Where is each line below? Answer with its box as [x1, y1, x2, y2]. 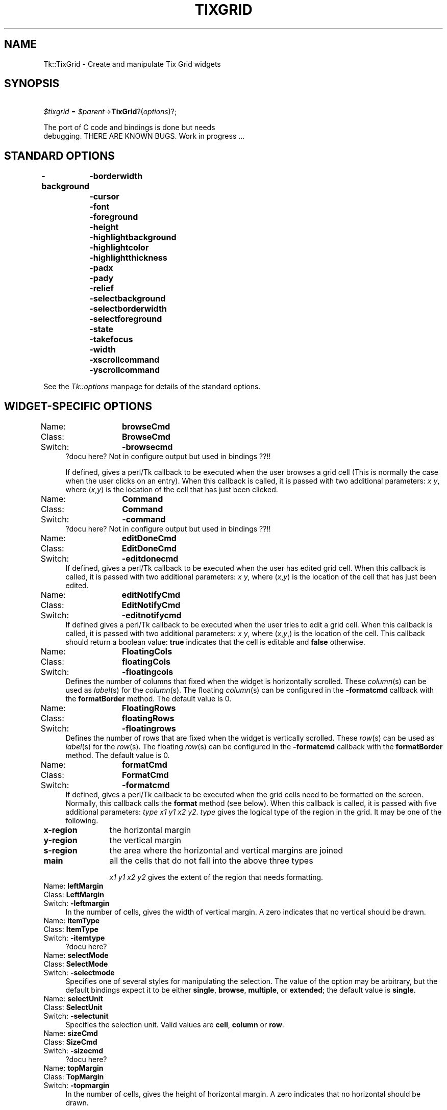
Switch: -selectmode [43, 968, 115, 977]
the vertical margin [109, 835, 181, 846]
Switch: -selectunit [43, 1012, 109, 1021]
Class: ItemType [43, 925, 98, 934]
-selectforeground [89, 314, 162, 324]
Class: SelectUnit [43, 1003, 103, 1012]
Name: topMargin [43, 1064, 104, 1073]
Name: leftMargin [43, 881, 104, 891]
